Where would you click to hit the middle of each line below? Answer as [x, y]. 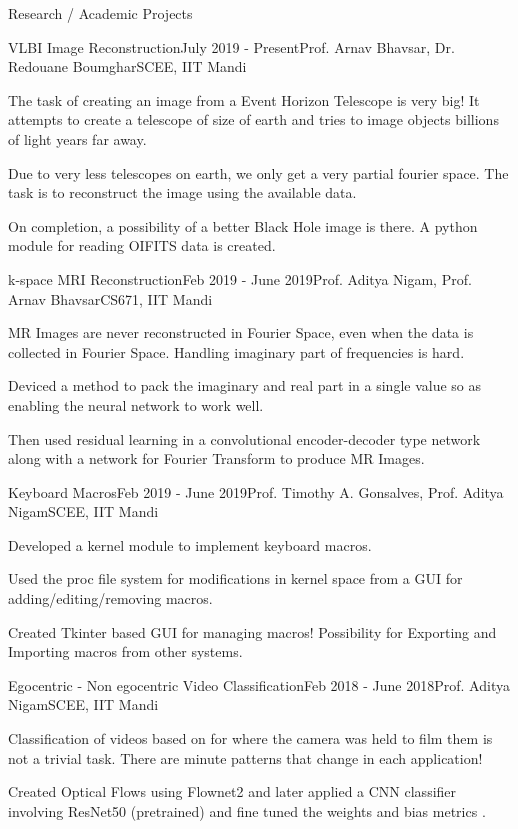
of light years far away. [77, 138]
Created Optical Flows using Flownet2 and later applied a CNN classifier [232, 791]
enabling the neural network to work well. [136, 404]
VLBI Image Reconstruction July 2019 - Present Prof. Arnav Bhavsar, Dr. [231, 46]
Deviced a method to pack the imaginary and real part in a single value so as [245, 385]
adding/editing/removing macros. [110, 598]
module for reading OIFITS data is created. [142, 245]
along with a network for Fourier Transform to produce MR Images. [216, 458]
